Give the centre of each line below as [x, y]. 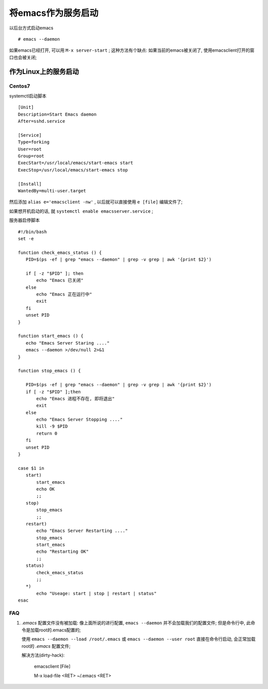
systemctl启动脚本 [28, 96]
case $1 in [31, 468]
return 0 [47, 433]
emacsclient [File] [52, 667]
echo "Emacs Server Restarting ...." [82, 531]
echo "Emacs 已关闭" [60, 280]
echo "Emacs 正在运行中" [64, 294]
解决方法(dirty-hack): [43, 655]
